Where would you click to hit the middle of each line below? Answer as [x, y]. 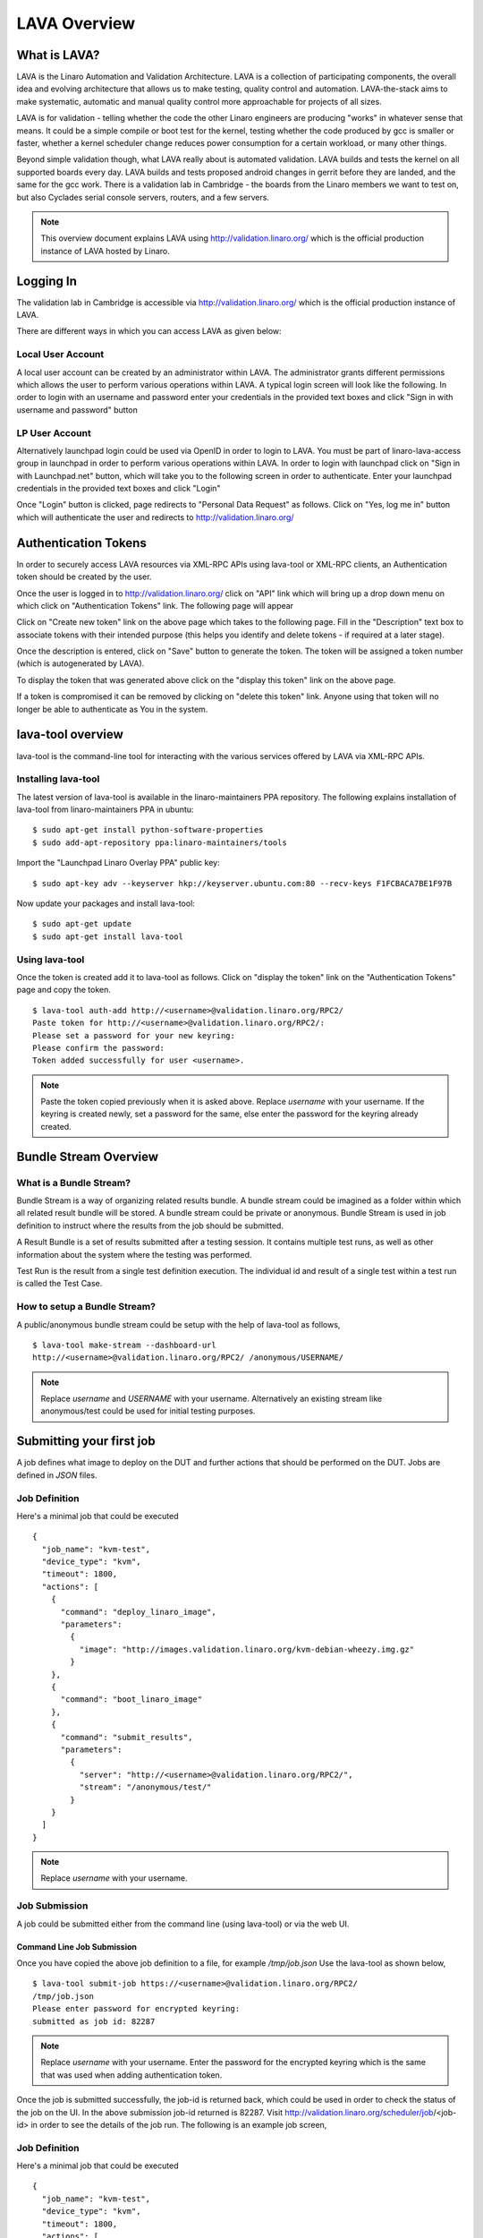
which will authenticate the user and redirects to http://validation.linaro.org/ [155, 517]
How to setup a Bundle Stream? [86, 1307]
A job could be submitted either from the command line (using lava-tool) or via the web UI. [183, 1924]
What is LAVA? [58, 55]
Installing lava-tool [58, 779]
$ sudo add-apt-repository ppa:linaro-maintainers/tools [160, 842]
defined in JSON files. [57, 1475]
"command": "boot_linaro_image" [131, 1700]
